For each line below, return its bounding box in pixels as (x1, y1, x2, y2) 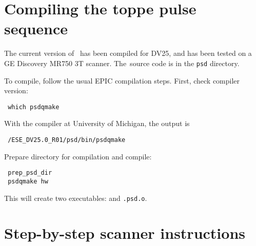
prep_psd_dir (8, 169, 52, 177)
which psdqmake (8, 103, 60, 111)
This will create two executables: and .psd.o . (4, 192, 147, 203)
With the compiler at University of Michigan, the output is (4, 118, 190, 129)
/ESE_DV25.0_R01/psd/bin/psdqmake (8, 136, 126, 143)
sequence (4, 18, 68, 39)
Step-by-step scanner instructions (4, 222, 245, 243)
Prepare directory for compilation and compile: (4, 151, 152, 161)
